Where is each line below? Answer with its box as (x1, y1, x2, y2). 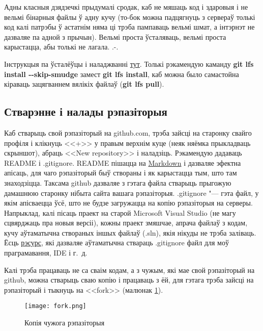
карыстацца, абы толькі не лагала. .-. (4, 41, 119, 52)
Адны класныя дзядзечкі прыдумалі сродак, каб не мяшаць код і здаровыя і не (4, 2, 248, 12)
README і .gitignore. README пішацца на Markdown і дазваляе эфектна (4, 157, 241, 168)
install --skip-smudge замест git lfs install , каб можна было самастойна (4, 68, 239, 79)
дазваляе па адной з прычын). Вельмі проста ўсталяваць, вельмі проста (4, 31, 226, 42)
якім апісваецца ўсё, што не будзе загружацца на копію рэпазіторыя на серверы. (4, 197, 253, 208)
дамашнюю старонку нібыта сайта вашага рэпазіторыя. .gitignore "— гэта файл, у (4, 187, 259, 198)
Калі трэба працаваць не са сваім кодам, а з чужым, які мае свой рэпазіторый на (4, 264, 255, 275)
